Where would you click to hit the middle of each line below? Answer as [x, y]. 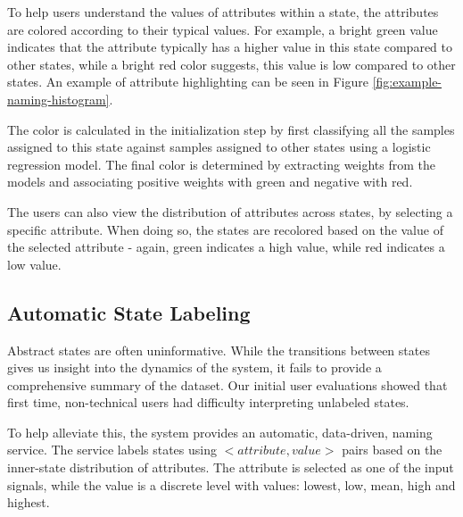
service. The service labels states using [112, 450]
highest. [29, 502]
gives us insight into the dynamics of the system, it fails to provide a [194, 367]
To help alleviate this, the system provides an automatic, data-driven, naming [220, 432]
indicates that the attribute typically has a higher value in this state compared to [230, 47]
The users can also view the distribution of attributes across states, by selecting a [230, 211]
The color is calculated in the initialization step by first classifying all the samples [231, 129]
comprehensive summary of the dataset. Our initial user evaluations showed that [227, 384]
